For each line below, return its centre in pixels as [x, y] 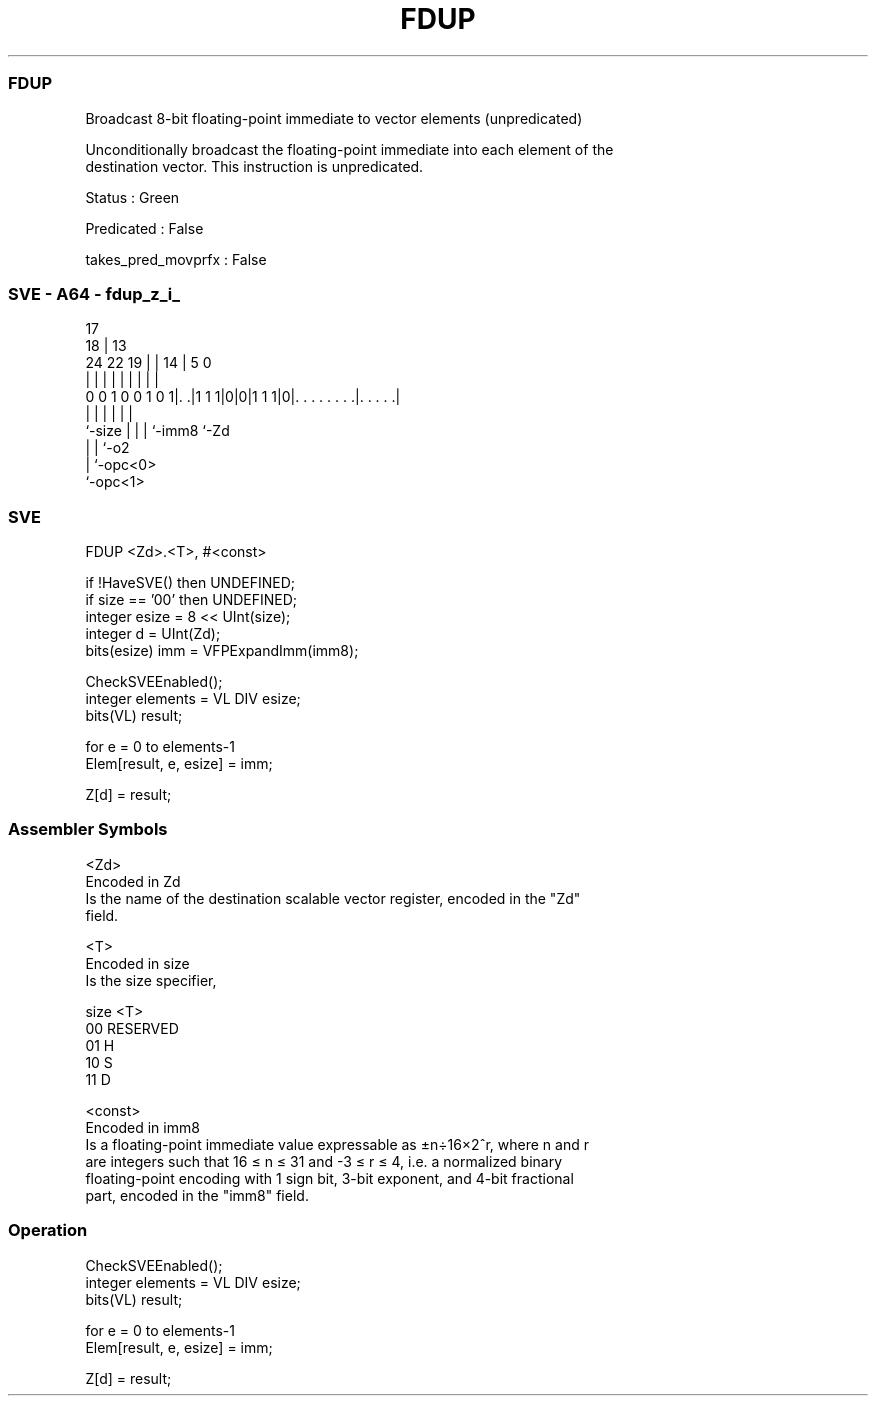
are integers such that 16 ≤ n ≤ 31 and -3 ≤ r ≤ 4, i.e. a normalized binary [324, 1161]
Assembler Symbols [88, 829]
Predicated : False [144, 228]
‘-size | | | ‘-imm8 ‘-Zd [157, 431]
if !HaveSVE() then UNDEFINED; [190, 582]
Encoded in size [137, 963]
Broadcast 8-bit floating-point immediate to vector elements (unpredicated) [334, 118]
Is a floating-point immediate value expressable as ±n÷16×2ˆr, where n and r [337, 1144]
